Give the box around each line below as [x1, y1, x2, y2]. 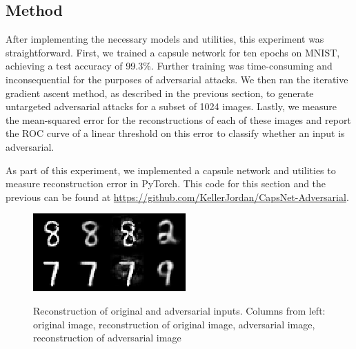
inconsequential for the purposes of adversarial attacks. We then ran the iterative [6, 72, 348, 86]
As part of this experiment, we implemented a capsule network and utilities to [6, 162, 336, 177]
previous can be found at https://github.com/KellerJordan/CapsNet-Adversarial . [6, 189, 349, 204]
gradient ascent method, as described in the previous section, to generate [6, 85, 314, 100]
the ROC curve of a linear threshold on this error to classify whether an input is [6, 126, 345, 140]
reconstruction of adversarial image [33, 330, 181, 345]
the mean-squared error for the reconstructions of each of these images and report [6, 112, 351, 127]
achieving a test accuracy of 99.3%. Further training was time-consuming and [6, 59, 333, 73]
